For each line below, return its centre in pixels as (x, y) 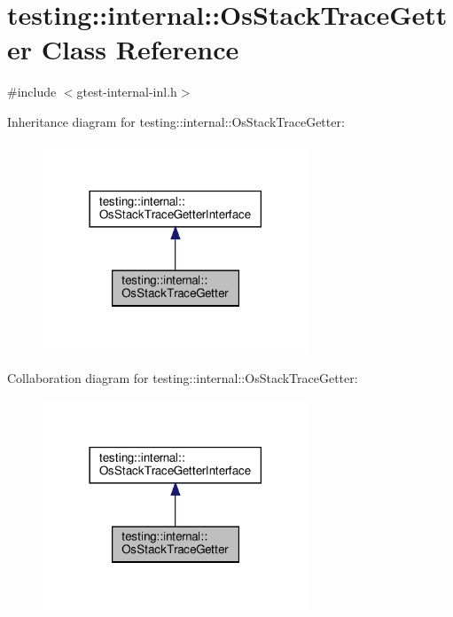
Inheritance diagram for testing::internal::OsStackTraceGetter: (176, 121)
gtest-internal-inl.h (127, 92)
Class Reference (140, 49)
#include (32, 92)
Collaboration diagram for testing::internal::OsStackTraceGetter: (183, 378)
